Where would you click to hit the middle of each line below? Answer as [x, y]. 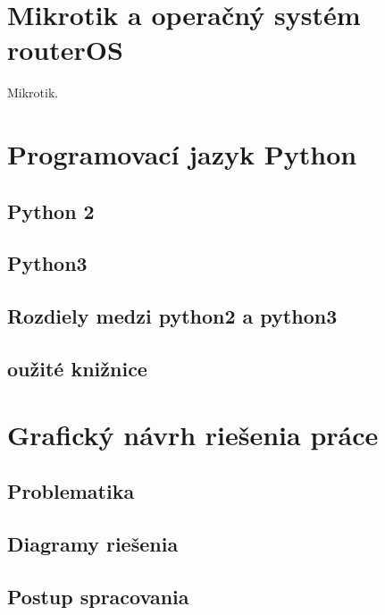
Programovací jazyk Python [182, 154]
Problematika [71, 491]
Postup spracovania [98, 596]
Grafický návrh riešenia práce [193, 434]
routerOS [65, 50]
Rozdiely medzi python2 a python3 [172, 316]
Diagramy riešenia [93, 543]
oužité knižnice [77, 369]
